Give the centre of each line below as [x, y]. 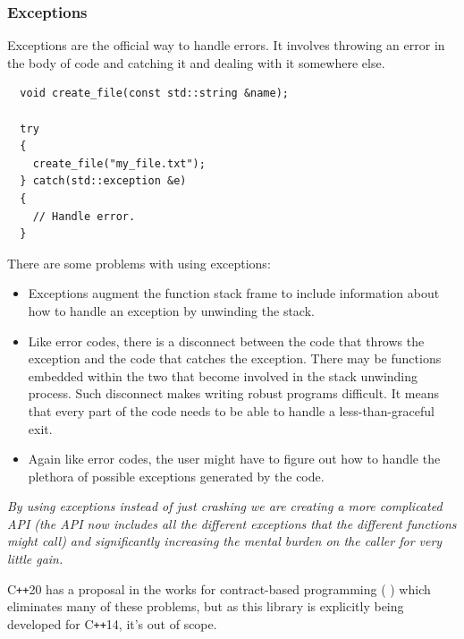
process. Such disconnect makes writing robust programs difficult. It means [234, 393]
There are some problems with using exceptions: [139, 263]
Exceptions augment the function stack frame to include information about [234, 293]
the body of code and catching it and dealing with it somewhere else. [196, 62]
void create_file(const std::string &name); [154, 94]
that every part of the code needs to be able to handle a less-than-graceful [231, 410]
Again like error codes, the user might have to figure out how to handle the [234, 459]
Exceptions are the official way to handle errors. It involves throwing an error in [226, 45]
